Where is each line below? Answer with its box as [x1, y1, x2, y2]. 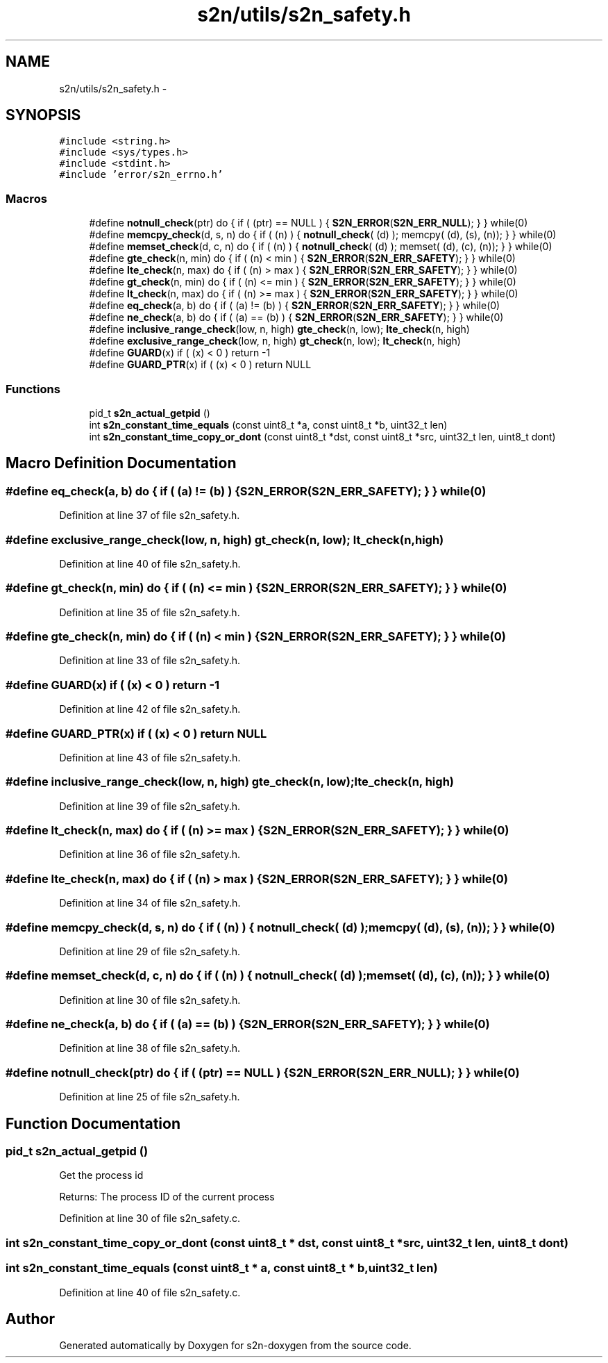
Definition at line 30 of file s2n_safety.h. [59, 993, 241, 1006]
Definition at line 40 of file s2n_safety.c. [59, 1286, 241, 1298]
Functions [6, 381, 60, 396]
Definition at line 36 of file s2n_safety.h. [59, 848, 241, 861]
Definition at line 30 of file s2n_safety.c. [59, 1212, 240, 1225]
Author [6, 1310, 55, 1328]
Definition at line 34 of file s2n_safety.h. [59, 897, 241, 909]
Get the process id [59, 1169, 144, 1182]
